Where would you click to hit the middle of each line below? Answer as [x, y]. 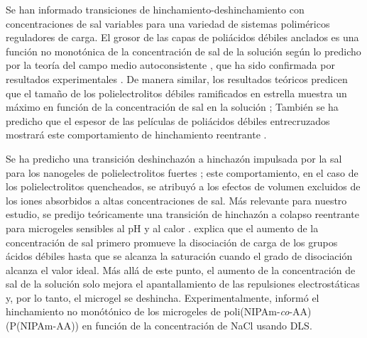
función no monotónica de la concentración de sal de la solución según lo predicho [183, 51]
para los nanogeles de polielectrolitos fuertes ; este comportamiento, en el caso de [182, 172]
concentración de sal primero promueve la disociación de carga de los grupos [172, 242]
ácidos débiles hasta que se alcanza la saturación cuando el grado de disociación [179, 256]
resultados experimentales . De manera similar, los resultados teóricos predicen [177, 78]
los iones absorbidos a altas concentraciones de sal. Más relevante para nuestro [176, 200]
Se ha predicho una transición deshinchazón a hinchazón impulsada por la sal [174, 158]
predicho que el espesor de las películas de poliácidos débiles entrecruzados [168, 120]
